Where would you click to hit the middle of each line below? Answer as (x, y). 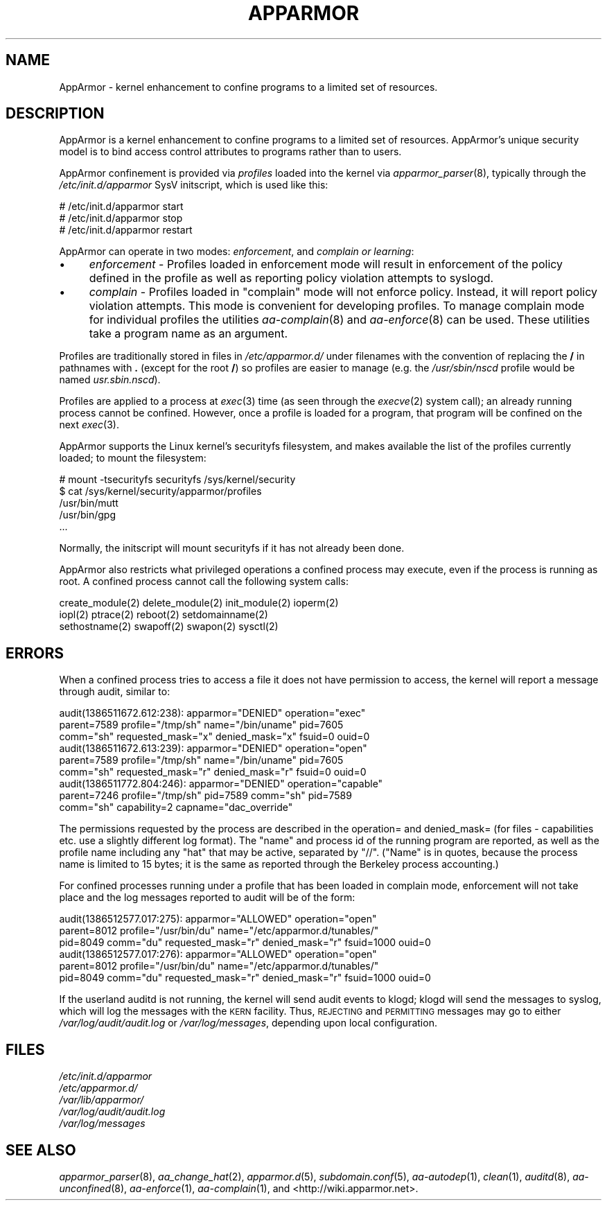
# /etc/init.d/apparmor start (121, 207)
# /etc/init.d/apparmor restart (126, 230)
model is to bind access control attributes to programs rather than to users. (230, 152)
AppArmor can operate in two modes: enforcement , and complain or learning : (237, 252)
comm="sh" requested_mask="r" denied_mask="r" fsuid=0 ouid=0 (213, 772)
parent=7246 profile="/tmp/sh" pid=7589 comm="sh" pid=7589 (205, 796)
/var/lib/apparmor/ (102, 1100)
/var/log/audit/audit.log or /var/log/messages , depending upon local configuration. (248, 1023)
